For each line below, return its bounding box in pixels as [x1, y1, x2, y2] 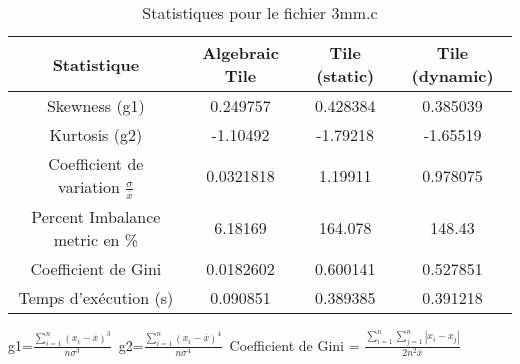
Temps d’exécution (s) [18, 285, 174, 309]
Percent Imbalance [31, 204, 161, 228]
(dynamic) [411, 64, 494, 87]
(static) [316, 64, 375, 87]
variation [58, 175, 120, 198]
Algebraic [202, 41, 279, 64]
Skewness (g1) [46, 94, 145, 117]
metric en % [53, 227, 139, 251]
